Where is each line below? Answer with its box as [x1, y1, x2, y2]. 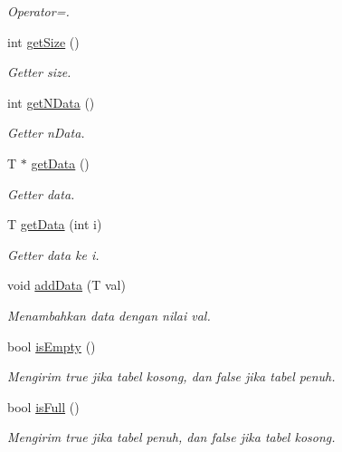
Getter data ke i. [7, 245, 100, 264]
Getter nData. [7, 123, 85, 142]
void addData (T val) [7, 275, 126, 294]
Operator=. [7, 2, 70, 20]
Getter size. [7, 63, 71, 82]
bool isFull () [7, 397, 80, 416]
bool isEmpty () [7, 336, 96, 355]
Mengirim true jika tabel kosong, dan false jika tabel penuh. [7, 367, 336, 386]
